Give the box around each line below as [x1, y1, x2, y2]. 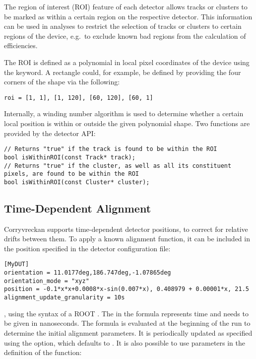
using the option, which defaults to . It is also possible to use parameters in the [4, 337, 246, 348]
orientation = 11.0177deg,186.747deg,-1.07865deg [4, 269, 171, 277]
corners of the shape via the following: [4, 76, 120, 87]
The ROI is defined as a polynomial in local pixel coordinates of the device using [4, 57, 250, 67]
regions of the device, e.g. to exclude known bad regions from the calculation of [4, 30, 246, 41]
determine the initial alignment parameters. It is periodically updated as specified [4, 327, 253, 338]
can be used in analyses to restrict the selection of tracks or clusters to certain [4, 21, 242, 31]
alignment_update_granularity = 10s [4, 294, 125, 301]
